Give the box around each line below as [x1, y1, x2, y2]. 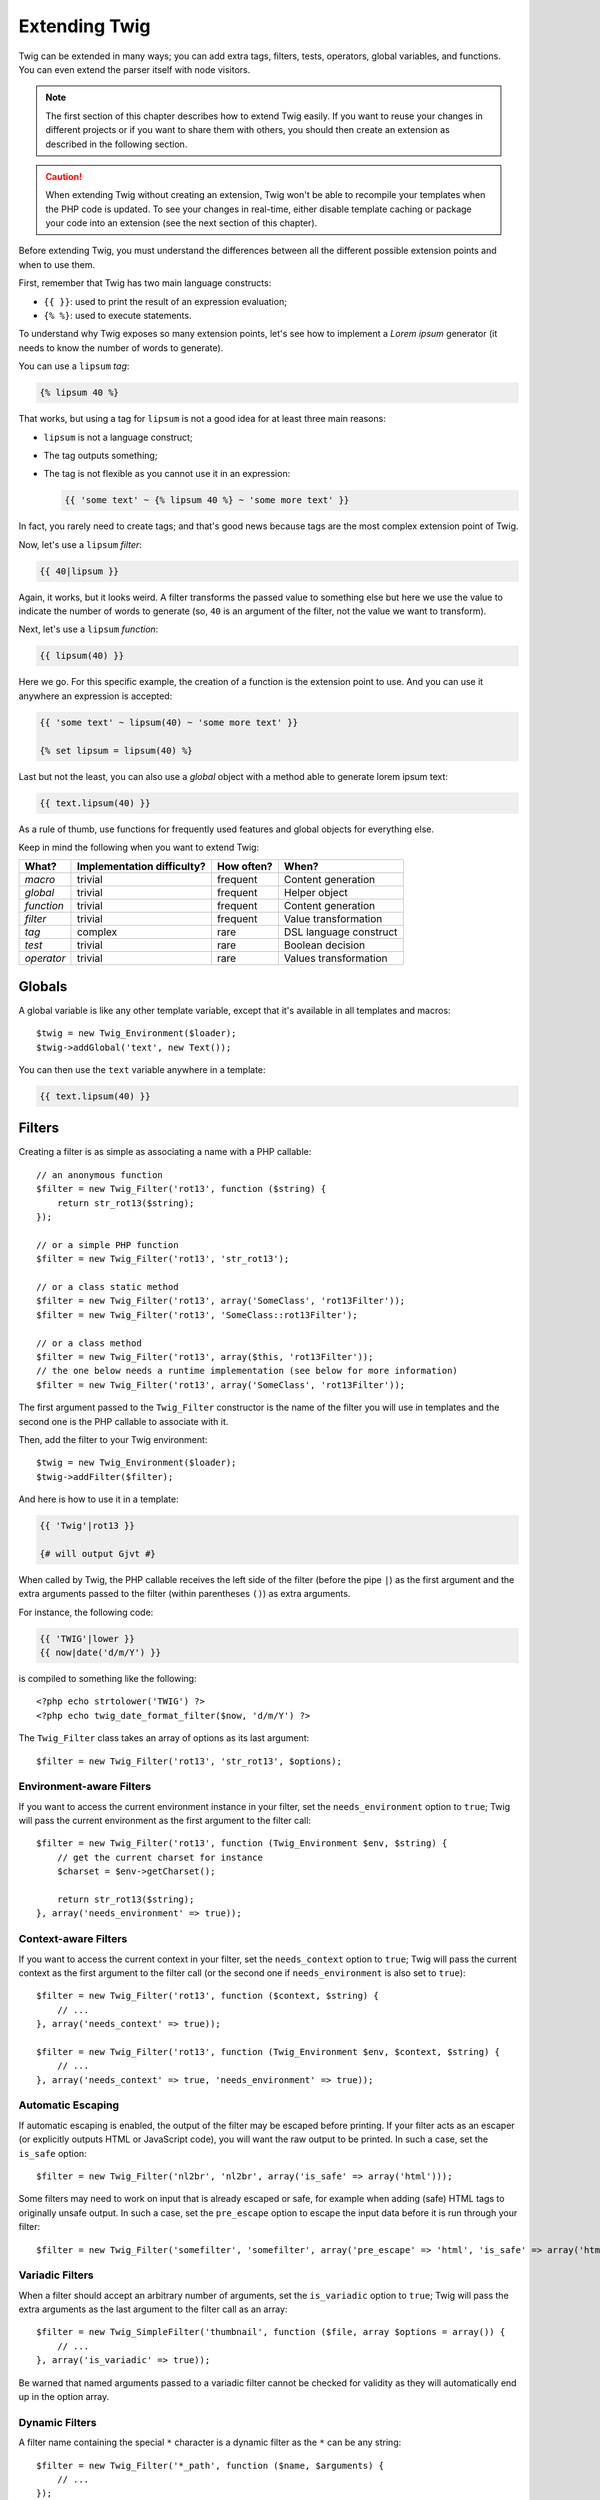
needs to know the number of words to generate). [18, 341, 224, 354]
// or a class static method [36, 1281, 179, 1292]
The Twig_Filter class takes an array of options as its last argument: [18, 1732, 310, 1744]
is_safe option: [18, 2147, 87, 2159]
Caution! [45, 170, 83, 182]
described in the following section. [45, 138, 188, 150]
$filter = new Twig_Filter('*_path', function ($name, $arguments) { [36, 2460, 385, 2471]
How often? [216, 860, 274, 874]
